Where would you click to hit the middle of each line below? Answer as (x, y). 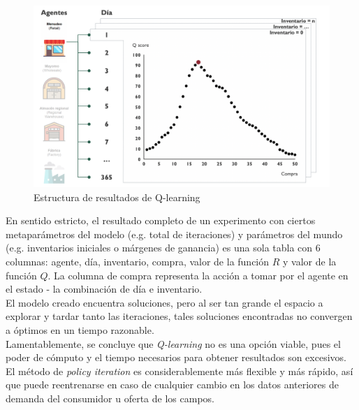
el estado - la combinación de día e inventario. (104, 289)
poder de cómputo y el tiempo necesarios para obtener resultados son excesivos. (176, 357)
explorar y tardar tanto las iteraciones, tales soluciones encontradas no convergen (179, 316)
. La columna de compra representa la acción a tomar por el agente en (198, 275)
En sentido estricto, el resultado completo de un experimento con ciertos (161, 220)
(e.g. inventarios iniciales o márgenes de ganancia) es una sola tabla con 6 (163, 248)
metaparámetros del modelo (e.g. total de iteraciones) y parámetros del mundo (174, 234)
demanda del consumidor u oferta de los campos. (110, 398)
